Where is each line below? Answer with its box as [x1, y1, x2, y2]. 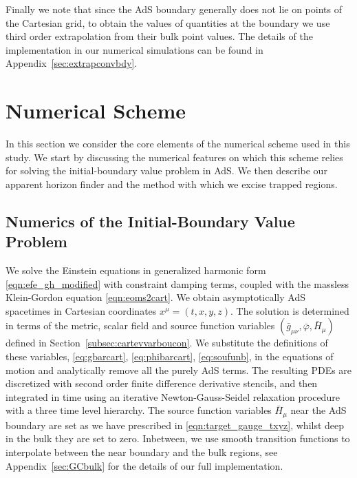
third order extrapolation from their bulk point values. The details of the [6, 29, 313, 43]
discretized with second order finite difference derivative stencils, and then [6, 376, 318, 391]
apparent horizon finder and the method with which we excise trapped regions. [6, 176, 338, 191]
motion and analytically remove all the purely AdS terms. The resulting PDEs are [6, 362, 352, 377]
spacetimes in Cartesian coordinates [6, 303, 157, 318]
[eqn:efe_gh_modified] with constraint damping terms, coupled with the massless [6, 276, 349, 291]
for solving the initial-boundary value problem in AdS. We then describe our [6, 163, 327, 178]
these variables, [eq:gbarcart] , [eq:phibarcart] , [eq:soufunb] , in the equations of [6, 349, 334, 364]
